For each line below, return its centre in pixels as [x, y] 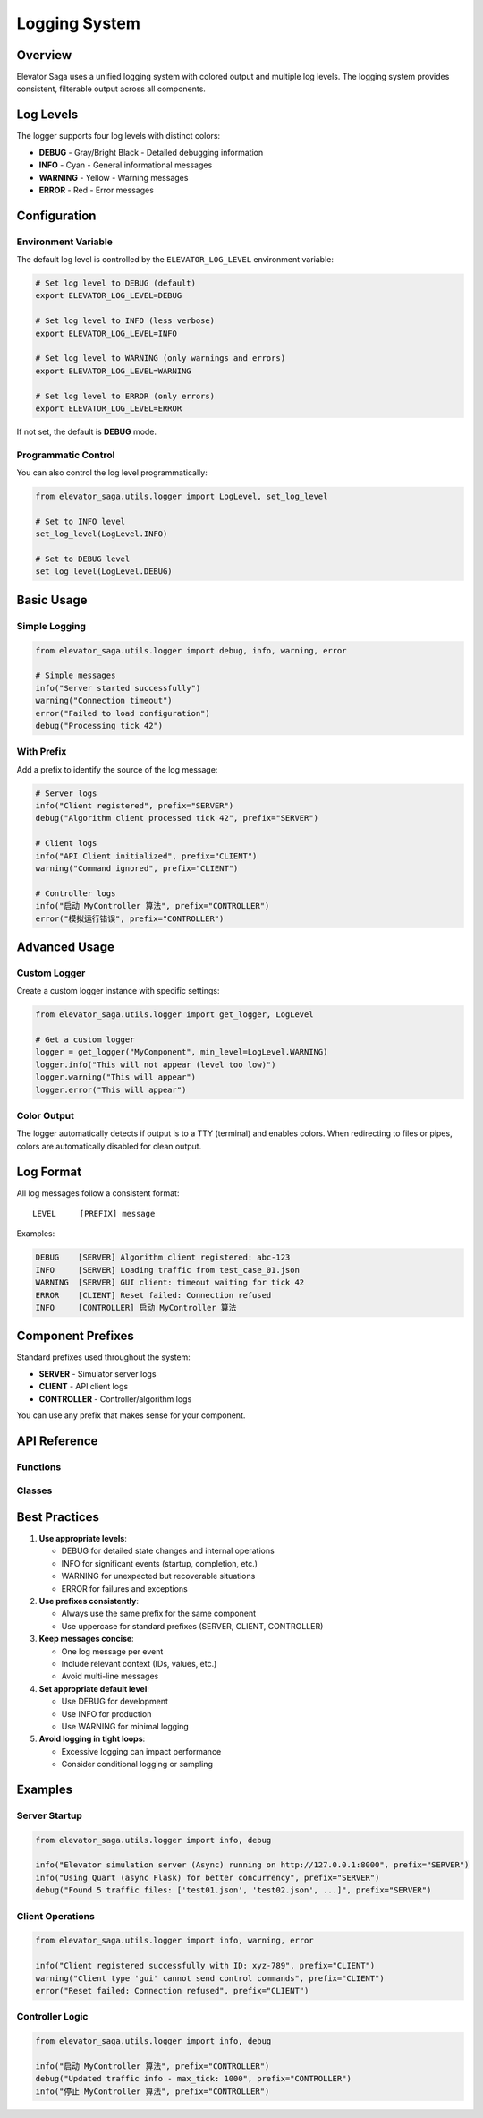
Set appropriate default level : [94, 1688]
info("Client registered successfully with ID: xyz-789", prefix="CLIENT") [205, 1966]
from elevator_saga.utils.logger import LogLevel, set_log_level [182, 496]
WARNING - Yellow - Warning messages [114, 177]
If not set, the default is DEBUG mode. [86, 431]
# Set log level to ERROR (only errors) [125, 396]
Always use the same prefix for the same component [159, 1614]
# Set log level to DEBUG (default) [116, 283]
